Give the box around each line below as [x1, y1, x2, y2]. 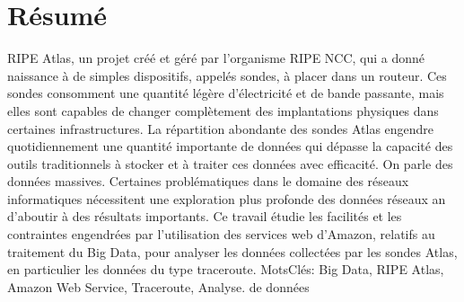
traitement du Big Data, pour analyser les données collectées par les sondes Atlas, [7, 242, 458, 261]
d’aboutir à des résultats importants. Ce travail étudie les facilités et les [7, 207, 402, 226]
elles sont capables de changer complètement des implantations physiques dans [7, 101, 439, 120]
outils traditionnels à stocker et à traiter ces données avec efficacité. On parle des [7, 154, 453, 173]
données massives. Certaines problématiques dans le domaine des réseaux [7, 172, 409, 191]
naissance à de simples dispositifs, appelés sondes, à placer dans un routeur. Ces [7, 66, 447, 84]
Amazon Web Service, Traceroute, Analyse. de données [7, 277, 310, 296]
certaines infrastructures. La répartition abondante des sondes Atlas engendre [7, 119, 434, 138]
